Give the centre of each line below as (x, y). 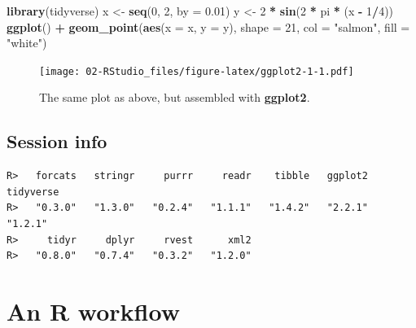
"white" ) (27, 43)
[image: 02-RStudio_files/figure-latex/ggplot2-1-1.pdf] (197, 71)
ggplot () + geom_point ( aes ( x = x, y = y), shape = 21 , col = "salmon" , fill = (208, 26)
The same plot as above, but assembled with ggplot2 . (175, 97)
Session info (57, 141)
